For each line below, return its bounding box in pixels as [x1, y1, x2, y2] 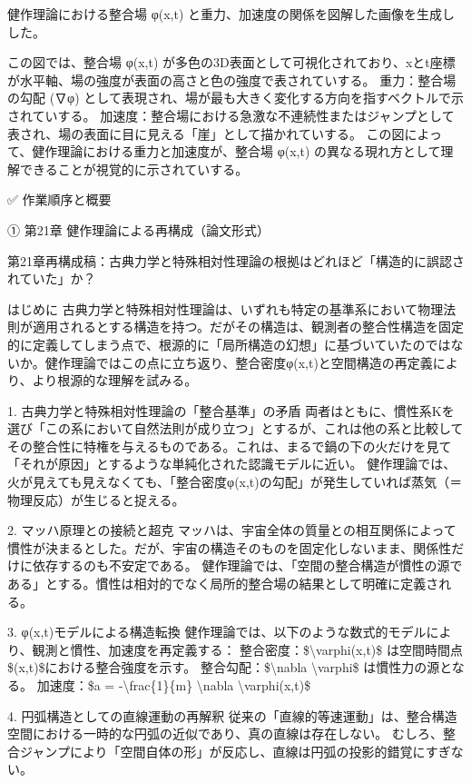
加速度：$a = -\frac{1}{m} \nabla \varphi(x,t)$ [36, 676, 311, 694]
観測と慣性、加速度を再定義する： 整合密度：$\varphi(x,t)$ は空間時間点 [32, 639, 463, 659]
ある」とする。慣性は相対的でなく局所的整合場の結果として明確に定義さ [7, 574, 439, 593]
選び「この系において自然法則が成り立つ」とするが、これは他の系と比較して [7, 419, 464, 438]
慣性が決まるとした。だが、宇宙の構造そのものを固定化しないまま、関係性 [7, 538, 452, 557]
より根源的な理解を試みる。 [32, 371, 198, 390]
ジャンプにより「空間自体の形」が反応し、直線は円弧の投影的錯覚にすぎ [19, 741, 451, 760]
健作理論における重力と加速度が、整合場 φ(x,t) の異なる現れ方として [32, 142, 441, 161]
